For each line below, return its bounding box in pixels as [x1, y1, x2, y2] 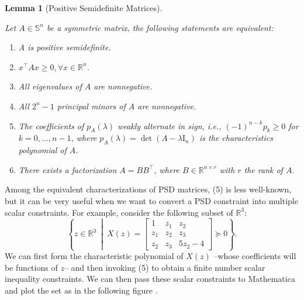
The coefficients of [18, 119, 84, 132]
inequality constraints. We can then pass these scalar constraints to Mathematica [5, 273, 295, 285]
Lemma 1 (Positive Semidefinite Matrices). [5, 2, 163, 13]
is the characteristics [199, 132, 273, 144]
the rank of [244, 163, 283, 175]
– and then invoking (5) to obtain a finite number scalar [64, 261, 265, 273]
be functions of [5, 261, 58, 273]
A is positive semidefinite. [18, 41, 111, 53]
